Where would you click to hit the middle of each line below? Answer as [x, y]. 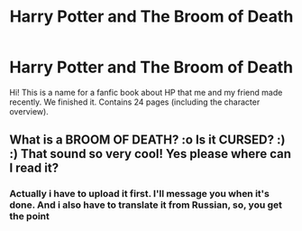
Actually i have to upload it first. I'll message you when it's [140, 194]
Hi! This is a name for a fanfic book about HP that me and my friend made [146, 92]
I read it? [34, 168]
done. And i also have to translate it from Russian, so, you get [146, 205]
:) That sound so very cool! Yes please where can [150, 154]
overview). [29, 111]
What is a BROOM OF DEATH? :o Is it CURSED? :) [147, 140]
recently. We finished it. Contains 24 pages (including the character [135, 102]
